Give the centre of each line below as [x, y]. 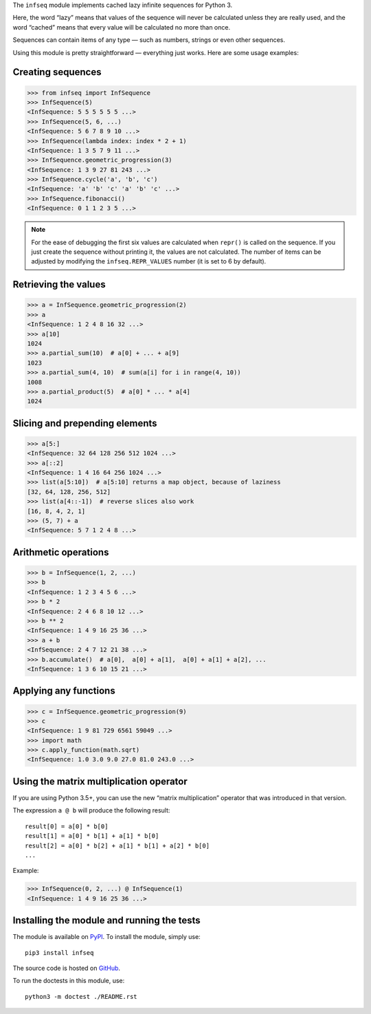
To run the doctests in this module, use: [69, 981]
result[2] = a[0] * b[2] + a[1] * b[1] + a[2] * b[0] [117, 845]
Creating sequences [57, 72]
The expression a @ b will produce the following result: [91, 810]
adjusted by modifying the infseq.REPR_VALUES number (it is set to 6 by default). [149, 261]
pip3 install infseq [59, 952]
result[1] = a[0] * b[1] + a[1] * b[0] [92, 836]
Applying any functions [64, 691]
